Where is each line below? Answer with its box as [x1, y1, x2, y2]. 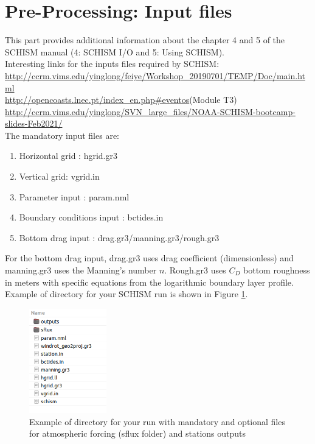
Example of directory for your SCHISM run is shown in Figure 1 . [5, 287, 248, 300]
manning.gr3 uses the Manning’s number [5, 264, 157, 277]
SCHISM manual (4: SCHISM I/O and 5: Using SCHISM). [5, 45, 225, 58]
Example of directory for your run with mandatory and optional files [29, 415, 285, 428]
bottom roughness [243, 264, 310, 277]
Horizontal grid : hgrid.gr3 [19, 149, 117, 162]
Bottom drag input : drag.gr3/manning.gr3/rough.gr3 [19, 231, 220, 244]
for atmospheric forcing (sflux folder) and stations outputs [29, 427, 246, 440]
